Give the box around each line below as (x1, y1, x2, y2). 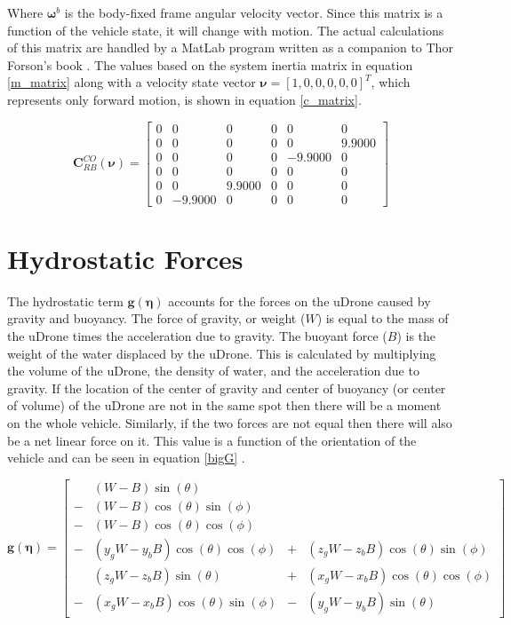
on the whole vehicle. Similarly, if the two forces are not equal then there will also (7, 414, 452, 432)
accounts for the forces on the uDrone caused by (168, 291, 431, 310)
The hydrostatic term (7, 291, 124, 310)
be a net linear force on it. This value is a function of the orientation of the (7, 431, 417, 449)
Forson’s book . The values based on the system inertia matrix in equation (7, 55, 413, 74)
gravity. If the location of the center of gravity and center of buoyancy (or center (7, 378, 446, 397)
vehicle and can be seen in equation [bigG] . (7, 448, 245, 467)
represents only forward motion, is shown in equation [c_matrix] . (7, 90, 362, 108)
